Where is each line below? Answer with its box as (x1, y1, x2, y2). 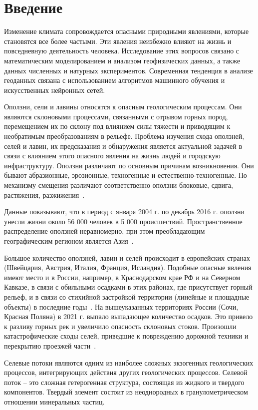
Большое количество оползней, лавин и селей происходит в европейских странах (4, 252, 251, 263)
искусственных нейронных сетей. (4, 84, 105, 95)
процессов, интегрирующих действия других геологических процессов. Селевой (4, 367, 248, 378)
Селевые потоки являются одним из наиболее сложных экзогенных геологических (4, 357, 254, 368)
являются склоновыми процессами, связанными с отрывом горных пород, (4, 111, 228, 121)
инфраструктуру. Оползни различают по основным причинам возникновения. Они (4, 160, 254, 170)
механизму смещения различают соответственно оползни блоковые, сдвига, (4, 180, 233, 190)
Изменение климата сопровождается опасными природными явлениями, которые (4, 26, 249, 36)
